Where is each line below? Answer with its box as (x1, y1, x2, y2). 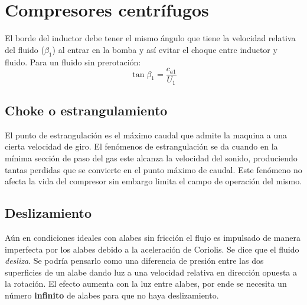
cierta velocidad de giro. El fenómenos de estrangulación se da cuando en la (5, 140, 278, 152)
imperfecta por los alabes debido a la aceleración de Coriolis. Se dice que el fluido (5, 243, 299, 255)
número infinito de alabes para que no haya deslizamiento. (5, 289, 219, 301)
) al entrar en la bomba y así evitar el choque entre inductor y (52, 43, 277, 55)
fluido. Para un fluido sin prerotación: (5, 55, 141, 68)
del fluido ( (5, 43, 44, 55)
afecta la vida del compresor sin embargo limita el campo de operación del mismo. (5, 175, 302, 187)
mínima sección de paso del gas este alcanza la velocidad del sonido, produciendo (5, 152, 298, 164)
